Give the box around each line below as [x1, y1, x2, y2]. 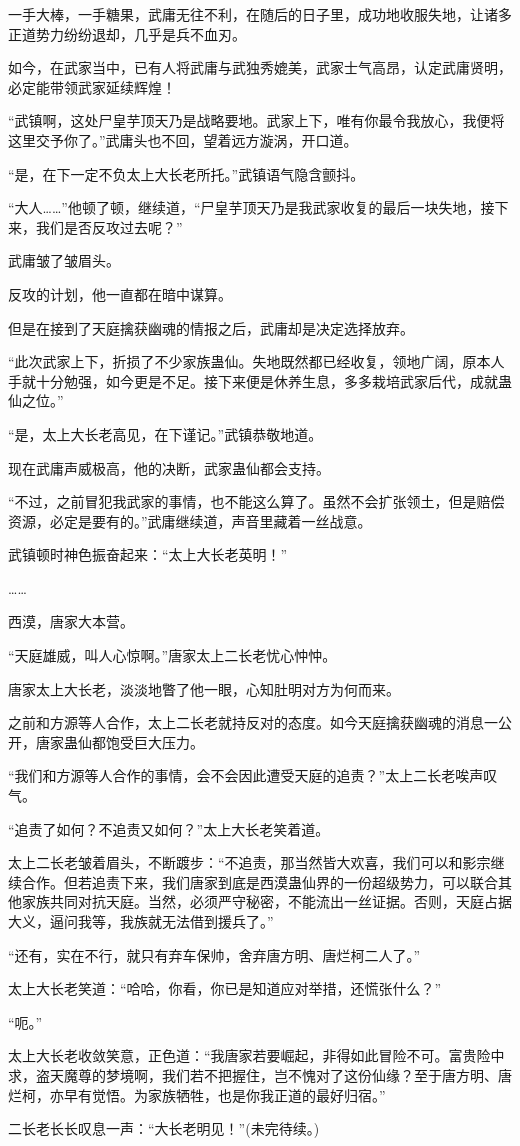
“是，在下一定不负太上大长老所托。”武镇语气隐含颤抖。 [8, 163, 365, 184]
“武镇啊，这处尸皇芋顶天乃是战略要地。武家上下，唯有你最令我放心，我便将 [8, 110, 505, 131]
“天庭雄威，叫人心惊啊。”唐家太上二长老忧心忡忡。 [8, 645, 337, 666]
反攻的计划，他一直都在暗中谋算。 [8, 283, 232, 304]
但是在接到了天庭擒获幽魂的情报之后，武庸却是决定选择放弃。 [8, 317, 414, 338]
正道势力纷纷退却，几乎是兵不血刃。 [8, 23, 246, 44]
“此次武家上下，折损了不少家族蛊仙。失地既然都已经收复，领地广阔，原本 [8, 351, 491, 372]
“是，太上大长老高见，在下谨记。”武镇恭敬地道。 [8, 423, 323, 444]
